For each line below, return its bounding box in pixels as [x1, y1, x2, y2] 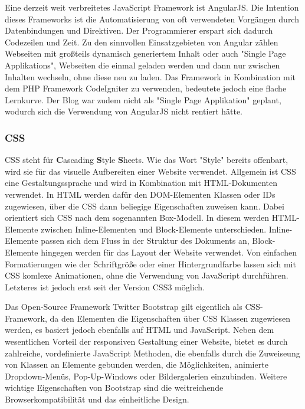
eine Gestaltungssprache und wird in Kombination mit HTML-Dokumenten [5, 176, 278, 189]
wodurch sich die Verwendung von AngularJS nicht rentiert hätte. [5, 105, 243, 117]
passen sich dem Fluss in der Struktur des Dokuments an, [41, 234, 250, 247]
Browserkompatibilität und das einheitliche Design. [5, 393, 189, 405]
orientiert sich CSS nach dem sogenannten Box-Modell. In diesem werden [5, 211, 270, 224]
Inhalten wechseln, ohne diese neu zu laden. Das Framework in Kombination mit [5, 70, 296, 83]
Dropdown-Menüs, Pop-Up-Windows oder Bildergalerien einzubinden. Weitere [5, 369, 287, 382]
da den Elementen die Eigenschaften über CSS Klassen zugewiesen [50, 312, 290, 324]
